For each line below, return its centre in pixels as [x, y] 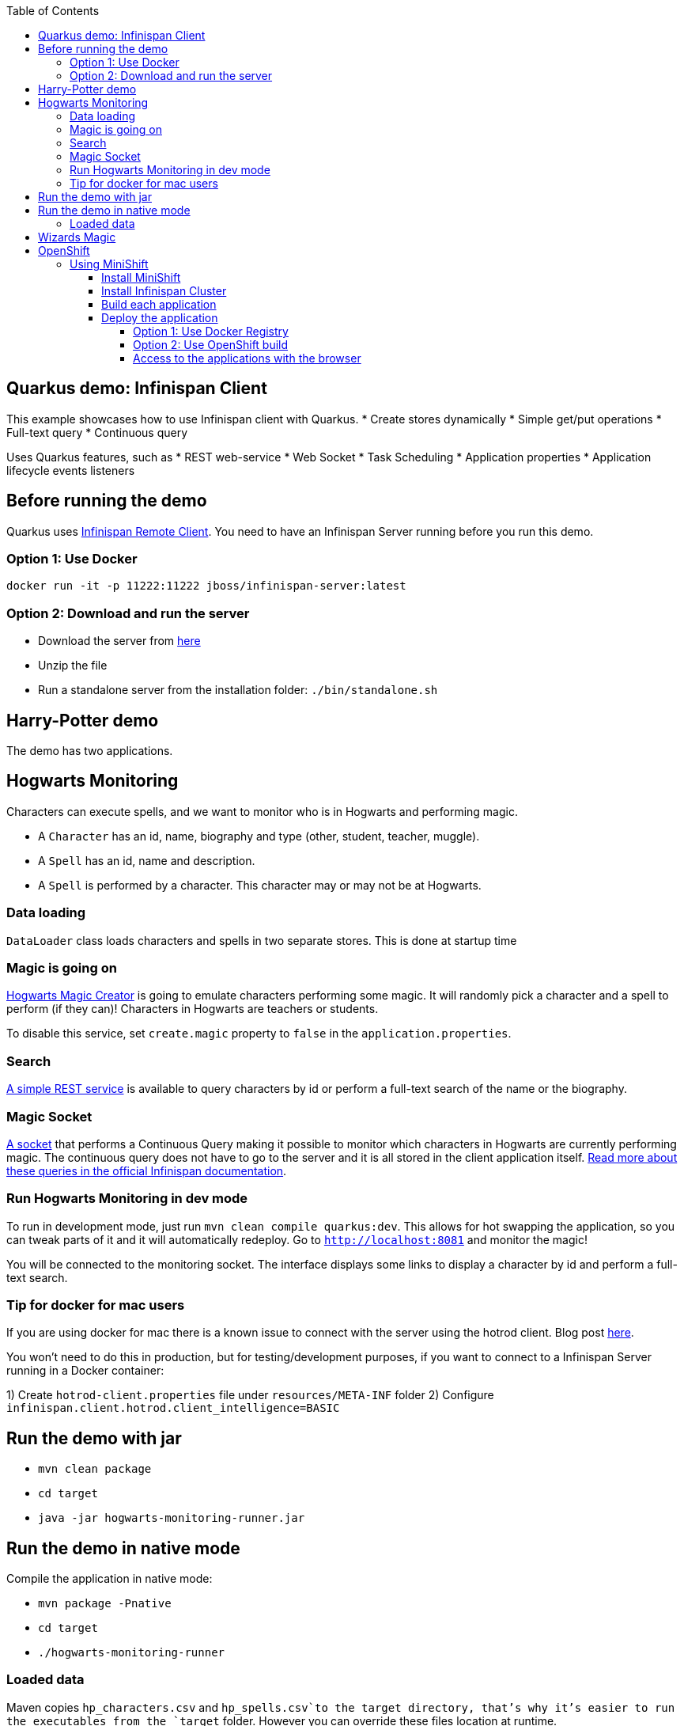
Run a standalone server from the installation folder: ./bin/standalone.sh [238, 690]
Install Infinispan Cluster [164, 291]
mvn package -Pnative [105, 1604]
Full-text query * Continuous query [97, 432]
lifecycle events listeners [71, 470]
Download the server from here [119, 641]
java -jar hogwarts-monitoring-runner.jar [172, 1518]
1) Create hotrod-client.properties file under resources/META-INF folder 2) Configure [250, 1395]
